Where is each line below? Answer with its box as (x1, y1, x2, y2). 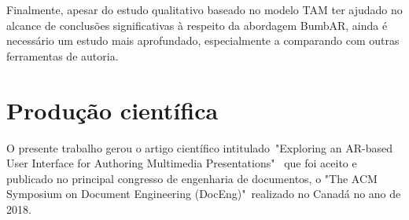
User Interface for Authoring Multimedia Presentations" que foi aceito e (6, 155, 357, 171)
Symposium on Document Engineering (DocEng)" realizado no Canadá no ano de (6, 185, 401, 202)
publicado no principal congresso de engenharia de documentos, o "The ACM (6, 170, 378, 186)
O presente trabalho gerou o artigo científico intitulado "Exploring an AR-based (6, 139, 392, 156)
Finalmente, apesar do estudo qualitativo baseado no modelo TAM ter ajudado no (6, 2, 403, 17)
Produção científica (6, 93, 219, 126)
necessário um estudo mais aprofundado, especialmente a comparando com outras (6, 32, 400, 49)
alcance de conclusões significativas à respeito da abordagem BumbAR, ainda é (6, 16, 388, 33)
